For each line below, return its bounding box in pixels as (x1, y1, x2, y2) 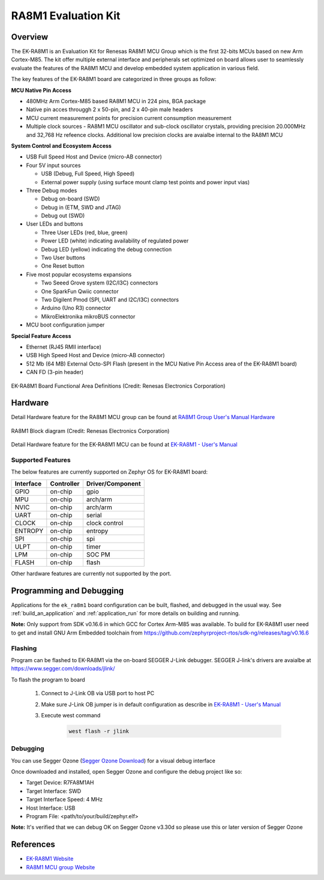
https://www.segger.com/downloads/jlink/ (11, 665, 115, 672)
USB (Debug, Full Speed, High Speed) (41, 170, 135, 177)
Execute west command (41, 711, 101, 719)
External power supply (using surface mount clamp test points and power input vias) (41, 178, 250, 185)
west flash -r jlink (68, 728, 129, 735)
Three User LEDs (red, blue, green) (41, 229, 128, 236)
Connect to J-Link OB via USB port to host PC (41, 690, 155, 697)
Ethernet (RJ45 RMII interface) (26, 343, 102, 351)
